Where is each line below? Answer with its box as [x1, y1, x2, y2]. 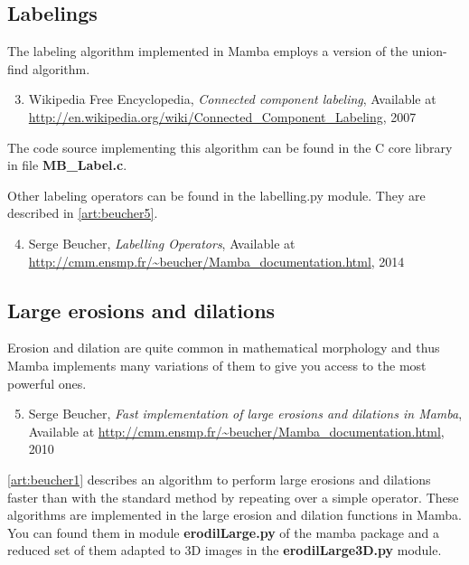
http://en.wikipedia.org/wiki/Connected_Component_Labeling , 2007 [28, 107, 417, 126]
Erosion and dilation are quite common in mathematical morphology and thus [7, 338, 440, 357]
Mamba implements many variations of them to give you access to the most [7, 355, 427, 374]
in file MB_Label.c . [7, 155, 127, 174]
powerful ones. [7, 373, 87, 392]
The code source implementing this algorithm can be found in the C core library [7, 137, 453, 156]
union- [411, 42, 447, 61]
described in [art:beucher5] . [7, 203, 158, 222]
